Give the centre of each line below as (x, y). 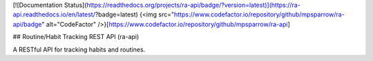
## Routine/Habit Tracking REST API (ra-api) (76, 37)
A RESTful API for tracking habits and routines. (79, 49)
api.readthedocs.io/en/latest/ (54, 14)
